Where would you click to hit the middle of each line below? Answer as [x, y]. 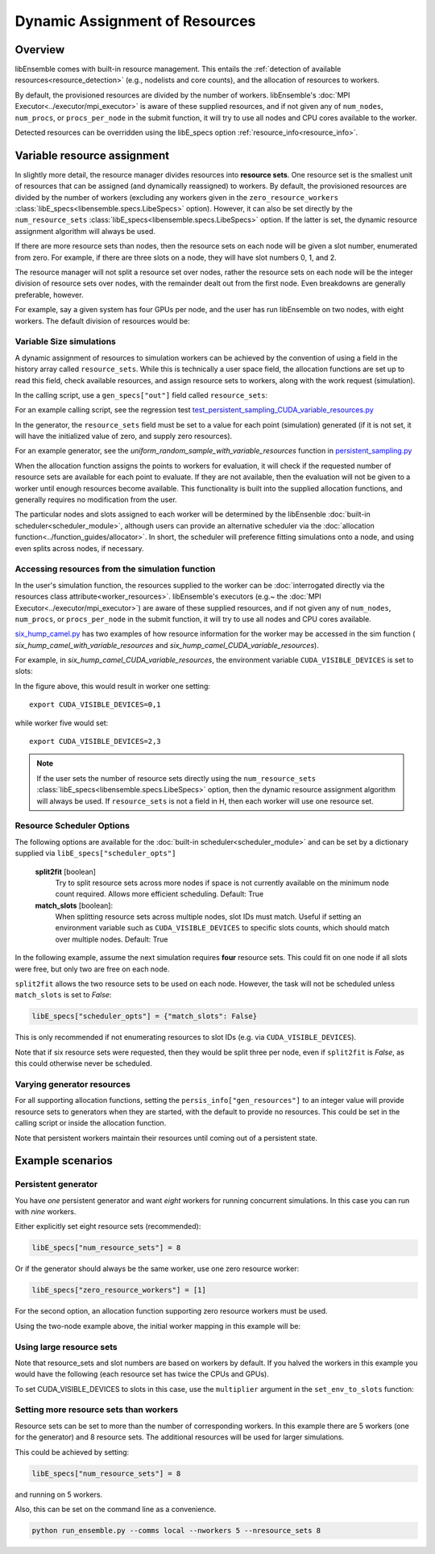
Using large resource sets [66, 1347]
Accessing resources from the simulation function [115, 569]
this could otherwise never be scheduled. [83, 1063]
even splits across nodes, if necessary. [79, 548]
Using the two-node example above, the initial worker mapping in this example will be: [158, 1326]
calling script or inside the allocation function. [91, 1123]
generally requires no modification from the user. [96, 499]
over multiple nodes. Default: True [112, 939]
